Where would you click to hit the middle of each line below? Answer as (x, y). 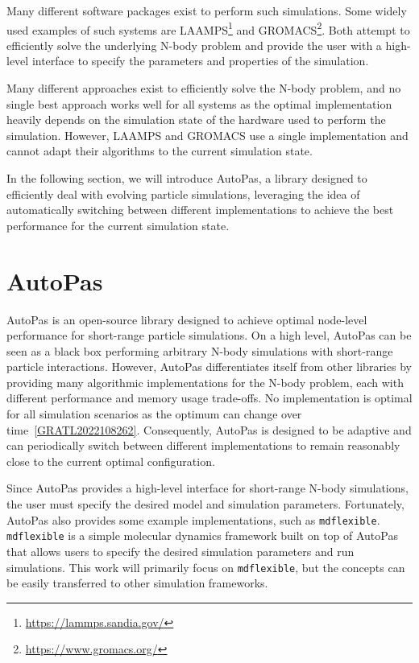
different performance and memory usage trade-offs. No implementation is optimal (209, 398)
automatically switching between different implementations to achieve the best (200, 210)
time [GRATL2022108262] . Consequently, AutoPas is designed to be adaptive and (209, 429)
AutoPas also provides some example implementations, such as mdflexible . (193, 519)
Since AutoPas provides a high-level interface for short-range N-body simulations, (207, 488)
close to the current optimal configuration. (111, 461)
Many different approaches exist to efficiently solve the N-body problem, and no (204, 88)
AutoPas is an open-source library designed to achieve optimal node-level (187, 319)
